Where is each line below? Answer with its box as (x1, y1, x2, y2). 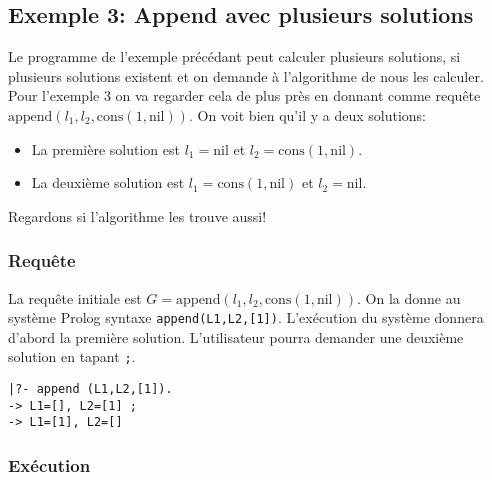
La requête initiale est (8, 287, 142, 308)
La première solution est (31, 138, 180, 159)
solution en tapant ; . (8, 346, 136, 367)
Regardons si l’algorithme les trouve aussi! (8, 205, 267, 226)
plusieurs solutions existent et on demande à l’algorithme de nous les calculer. (8, 65, 484, 86)
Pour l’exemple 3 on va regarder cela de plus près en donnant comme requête (8, 85, 481, 106)
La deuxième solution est (31, 172, 185, 193)
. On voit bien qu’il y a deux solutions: (188, 104, 426, 125)
